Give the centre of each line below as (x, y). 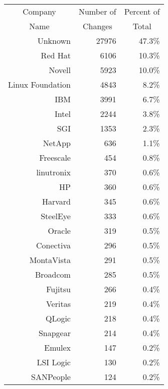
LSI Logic (54, 362)
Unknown (54, 41)
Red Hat (56, 55)
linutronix (53, 172)
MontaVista (50, 260)
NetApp (57, 143)
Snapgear (54, 333)
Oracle (59, 231)
